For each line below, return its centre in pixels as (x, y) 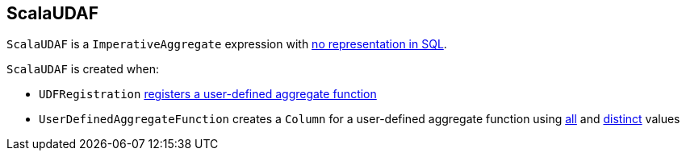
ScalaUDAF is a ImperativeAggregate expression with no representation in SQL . (227, 44)
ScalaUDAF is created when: (83, 69)
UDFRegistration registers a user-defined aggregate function (208, 94)
